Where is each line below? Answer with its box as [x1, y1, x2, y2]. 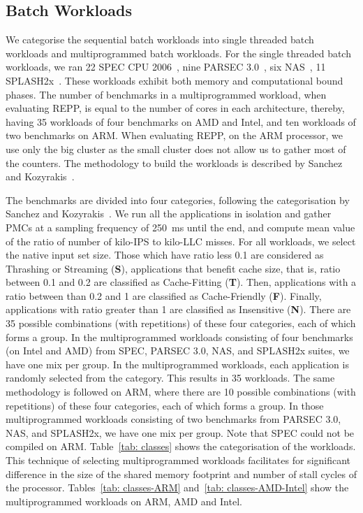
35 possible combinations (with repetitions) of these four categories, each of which [6, 316, 356, 331]
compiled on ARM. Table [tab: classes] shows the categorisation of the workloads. [6, 439, 356, 454]
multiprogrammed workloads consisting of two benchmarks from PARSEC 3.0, [6, 412, 341, 426]
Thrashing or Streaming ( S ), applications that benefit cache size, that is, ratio [6, 261, 341, 275]
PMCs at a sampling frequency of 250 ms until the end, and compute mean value [6, 219, 355, 234]
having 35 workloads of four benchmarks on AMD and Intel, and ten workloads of [6, 114, 356, 129]
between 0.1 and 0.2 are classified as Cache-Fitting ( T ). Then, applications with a [6, 275, 357, 289]
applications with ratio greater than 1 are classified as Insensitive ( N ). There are [6, 302, 351, 317]
